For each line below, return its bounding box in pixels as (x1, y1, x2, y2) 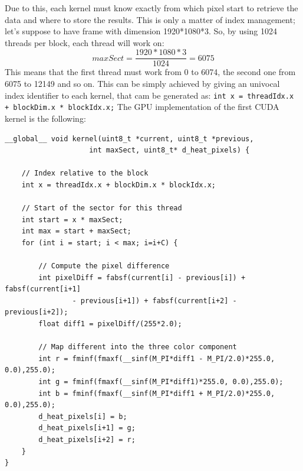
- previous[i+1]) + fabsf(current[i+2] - (72, 296, 237, 305)
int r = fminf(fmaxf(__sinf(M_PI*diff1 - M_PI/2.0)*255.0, (38, 354, 275, 363)
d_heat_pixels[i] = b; (38, 412, 127, 421)
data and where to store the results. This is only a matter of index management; (5, 13, 295, 25)
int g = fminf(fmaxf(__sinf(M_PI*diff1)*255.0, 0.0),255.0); (38, 378, 284, 386)
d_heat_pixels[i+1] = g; (38, 424, 136, 433)
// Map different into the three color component (38, 343, 237, 352)
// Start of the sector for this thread (21, 204, 182, 213)
